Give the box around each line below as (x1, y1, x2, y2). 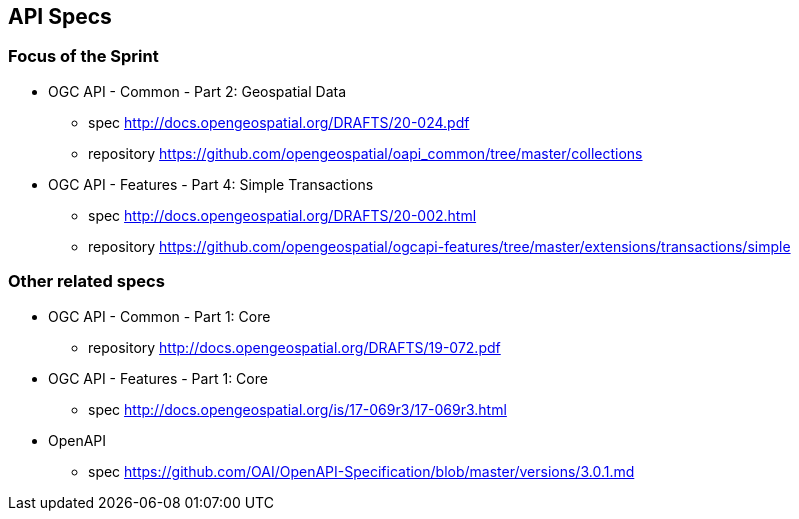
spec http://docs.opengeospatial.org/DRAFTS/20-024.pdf (88, 113, 470, 131)
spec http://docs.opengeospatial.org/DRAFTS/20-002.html (88, 206, 477, 224)
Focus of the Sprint (8, 46, 159, 67)
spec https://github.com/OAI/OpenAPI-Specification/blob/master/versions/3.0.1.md (88, 462, 635, 480)
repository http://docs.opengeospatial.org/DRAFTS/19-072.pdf (88, 338, 501, 356)
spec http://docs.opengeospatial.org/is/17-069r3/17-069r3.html (88, 400, 507, 418)
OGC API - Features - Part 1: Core (48, 369, 268, 387)
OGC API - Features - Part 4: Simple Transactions (48, 175, 374, 193)
